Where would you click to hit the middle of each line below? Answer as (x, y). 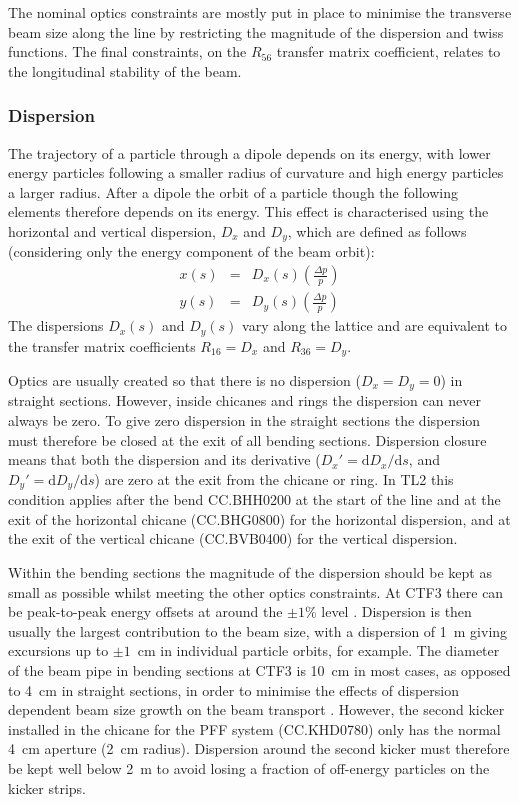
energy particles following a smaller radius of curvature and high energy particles (256, 172)
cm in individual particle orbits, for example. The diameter (318, 650)
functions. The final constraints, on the (127, 51)
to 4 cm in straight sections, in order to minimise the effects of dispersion (233, 689)
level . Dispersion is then (396, 611)
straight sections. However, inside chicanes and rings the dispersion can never (244, 400)
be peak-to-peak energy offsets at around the (145, 611)
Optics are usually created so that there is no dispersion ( (184, 379)
